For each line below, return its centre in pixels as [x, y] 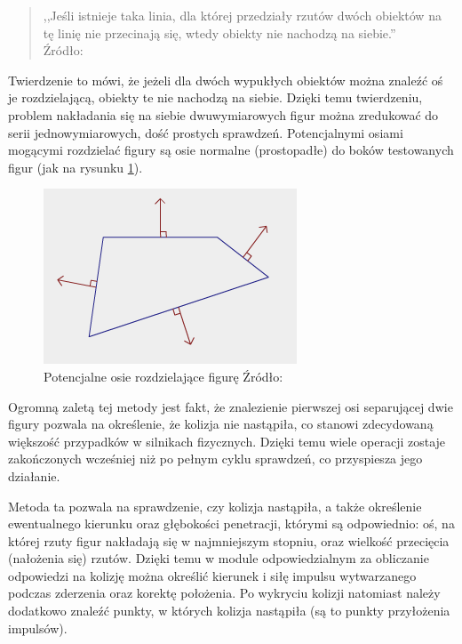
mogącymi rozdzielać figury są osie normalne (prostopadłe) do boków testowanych [231, 150]
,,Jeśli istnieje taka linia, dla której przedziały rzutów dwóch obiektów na [242, 15]
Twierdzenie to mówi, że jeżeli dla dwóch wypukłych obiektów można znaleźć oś [226, 80]
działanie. [34, 475]
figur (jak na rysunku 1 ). [76, 167]
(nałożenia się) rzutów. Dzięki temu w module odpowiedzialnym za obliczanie [219, 558]
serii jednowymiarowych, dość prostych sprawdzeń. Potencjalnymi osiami [206, 132]
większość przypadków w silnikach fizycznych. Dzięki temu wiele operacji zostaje [227, 441]
